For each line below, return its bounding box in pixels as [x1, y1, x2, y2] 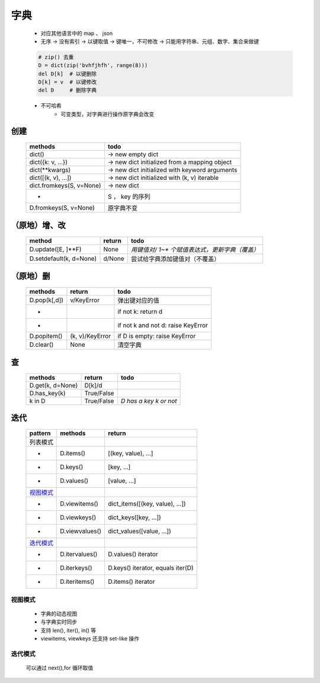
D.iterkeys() [60, 564, 92, 572]
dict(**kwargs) [29, 166, 71, 174]
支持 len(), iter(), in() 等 [40, 627, 97, 634]
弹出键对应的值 [117, 297, 159, 305]
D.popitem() [29, 332, 63, 341]
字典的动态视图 [40, 610, 77, 617]
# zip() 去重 [38, 53, 74, 61]
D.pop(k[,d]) [29, 296, 63, 304]
